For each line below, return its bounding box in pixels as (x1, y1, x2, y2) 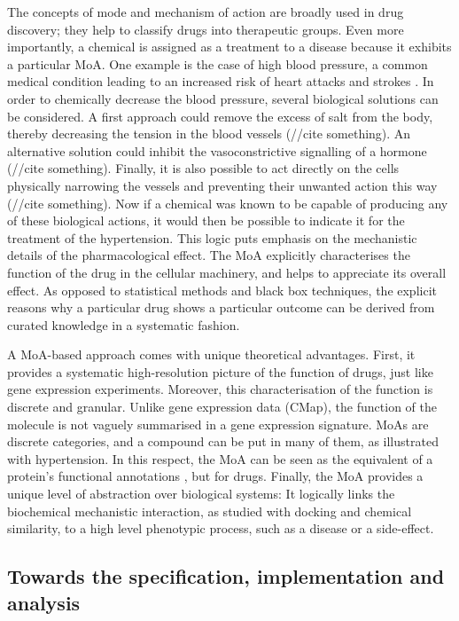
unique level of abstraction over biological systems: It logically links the (7, 484, 395, 503)
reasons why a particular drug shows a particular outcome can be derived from (7, 298, 435, 317)
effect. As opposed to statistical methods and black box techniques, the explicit (7, 280, 437, 299)
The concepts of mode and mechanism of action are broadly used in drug (7, 3, 404, 20)
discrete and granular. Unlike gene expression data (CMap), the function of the (7, 397, 437, 416)
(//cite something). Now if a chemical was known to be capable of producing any (7, 193, 448, 212)
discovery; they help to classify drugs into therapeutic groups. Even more (7, 20, 404, 38)
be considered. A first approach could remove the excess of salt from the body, (7, 106, 433, 125)
